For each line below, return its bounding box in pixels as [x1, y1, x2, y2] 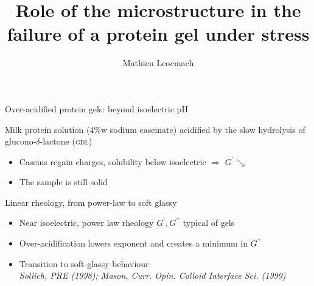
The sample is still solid [19, 175, 108, 188]
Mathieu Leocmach [122, 56, 194, 69]
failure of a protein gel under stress [7, 21, 310, 46]
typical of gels [183, 216, 235, 229]
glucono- [5, 135, 37, 148]
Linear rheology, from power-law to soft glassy [5, 196, 177, 208]
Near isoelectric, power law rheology [19, 216, 154, 229]
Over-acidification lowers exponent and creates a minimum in [19, 237, 248, 250]
